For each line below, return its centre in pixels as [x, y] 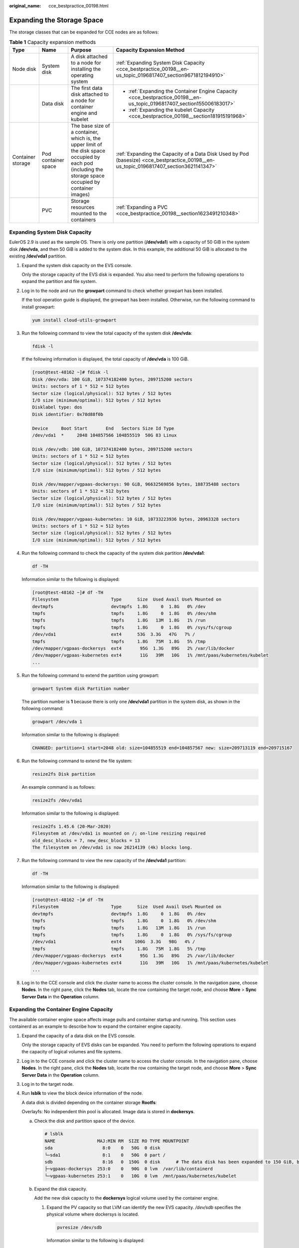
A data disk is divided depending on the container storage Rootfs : [89, 1102]
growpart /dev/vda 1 [57, 722]
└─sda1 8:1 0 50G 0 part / [105, 1155]
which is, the [85, 138]
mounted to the [89, 213]
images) [80, 194]
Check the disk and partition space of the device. [85, 1121]
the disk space [88, 151]
